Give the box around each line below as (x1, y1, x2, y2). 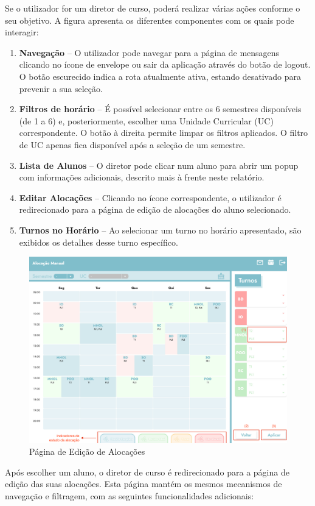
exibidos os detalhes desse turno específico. (19, 235, 178, 248)
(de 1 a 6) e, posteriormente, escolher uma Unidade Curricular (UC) (19, 114, 274, 127)
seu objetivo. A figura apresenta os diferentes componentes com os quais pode (5, 13, 294, 26)
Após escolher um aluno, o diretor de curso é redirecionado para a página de (5, 465, 289, 478)
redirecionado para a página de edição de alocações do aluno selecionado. (19, 203, 291, 216)
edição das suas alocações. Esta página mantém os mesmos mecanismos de (5, 477, 282, 490)
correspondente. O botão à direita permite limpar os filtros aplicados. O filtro (19, 126, 308, 139)
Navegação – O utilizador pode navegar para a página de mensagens (19, 46, 280, 59)
